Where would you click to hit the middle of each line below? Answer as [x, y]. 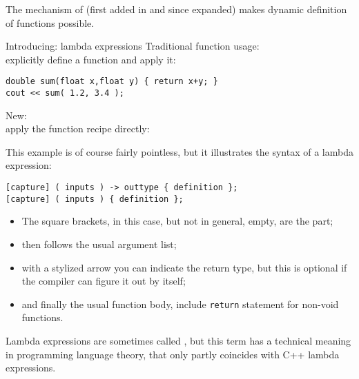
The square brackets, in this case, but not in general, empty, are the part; [177, 221]
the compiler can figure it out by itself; [104, 281]
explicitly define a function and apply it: [91, 59]
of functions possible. [50, 22]
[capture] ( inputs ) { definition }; [95, 199]
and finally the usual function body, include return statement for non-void [180, 304]
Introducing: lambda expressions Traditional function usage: [133, 46]
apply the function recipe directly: [78, 129]
